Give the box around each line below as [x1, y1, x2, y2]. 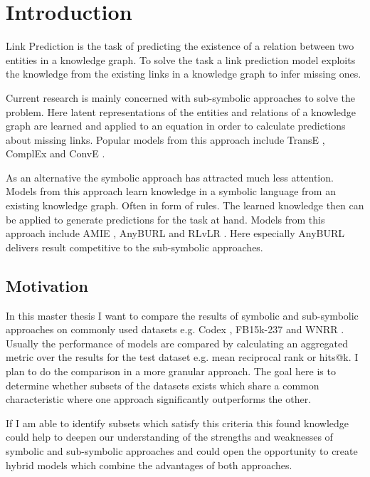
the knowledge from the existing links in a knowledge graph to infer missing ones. [6, 66, 361, 81]
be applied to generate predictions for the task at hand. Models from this [6, 211, 325, 226]
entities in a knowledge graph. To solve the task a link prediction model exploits [6, 52, 356, 67]
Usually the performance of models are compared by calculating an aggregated [6, 335, 349, 350]
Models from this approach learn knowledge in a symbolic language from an [6, 184, 336, 199]
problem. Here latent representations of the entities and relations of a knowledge [6, 104, 356, 119]
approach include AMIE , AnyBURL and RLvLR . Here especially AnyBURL [6, 226, 344, 241]
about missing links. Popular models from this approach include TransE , [6, 132, 325, 147]
